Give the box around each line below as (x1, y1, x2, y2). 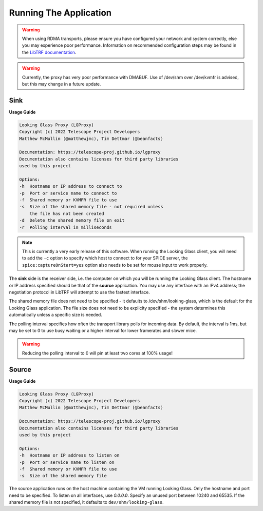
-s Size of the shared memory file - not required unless (19, 204, 163, 210)
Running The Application (9, 7, 112, 18)
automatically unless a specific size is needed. (9, 312, 102, 318)
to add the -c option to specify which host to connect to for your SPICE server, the (22, 255, 188, 261)
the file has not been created (29, 211, 104, 216)
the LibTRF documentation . (22, 49, 76, 55)
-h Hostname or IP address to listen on (19, 452, 120, 458)
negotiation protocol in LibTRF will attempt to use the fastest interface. (9, 289, 150, 295)
